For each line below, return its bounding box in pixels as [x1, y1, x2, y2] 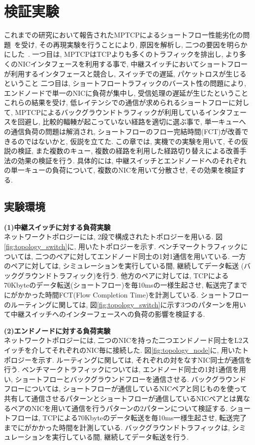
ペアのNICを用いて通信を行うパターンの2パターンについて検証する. [10, 403, 228, 413]
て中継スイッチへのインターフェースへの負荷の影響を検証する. [4, 309, 205, 319]
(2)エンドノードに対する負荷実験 [4, 325, 111, 335]
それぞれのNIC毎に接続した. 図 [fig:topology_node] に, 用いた [52, 344, 242, 355]
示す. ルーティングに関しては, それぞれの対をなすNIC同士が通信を [38, 354, 252, 365]
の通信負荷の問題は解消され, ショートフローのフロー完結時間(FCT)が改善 [4, 126, 242, 137]
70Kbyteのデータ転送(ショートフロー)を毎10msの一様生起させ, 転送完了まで [4, 280, 247, 290]
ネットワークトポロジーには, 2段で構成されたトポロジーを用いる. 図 [4, 231, 223, 242]
